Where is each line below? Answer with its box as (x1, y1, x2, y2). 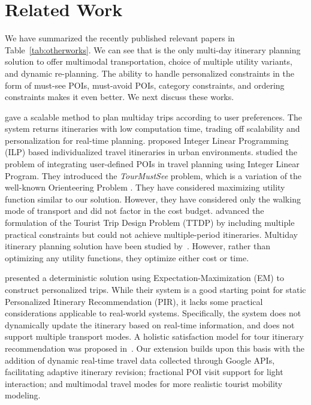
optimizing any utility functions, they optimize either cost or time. (5, 251, 249, 264)
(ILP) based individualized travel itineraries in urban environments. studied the (5, 146, 297, 158)
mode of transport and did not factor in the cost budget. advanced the (5, 204, 264, 217)
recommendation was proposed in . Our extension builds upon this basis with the (5, 341, 305, 354)
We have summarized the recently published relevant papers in (5, 32, 235, 44)
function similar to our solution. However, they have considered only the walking (5, 192, 301, 205)
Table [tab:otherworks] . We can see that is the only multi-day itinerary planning (5, 43, 301, 56)
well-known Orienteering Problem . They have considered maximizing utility (5, 181, 285, 194)
